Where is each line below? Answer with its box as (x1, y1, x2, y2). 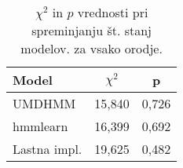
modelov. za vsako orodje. (20, 39, 163, 57)
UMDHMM (13, 94, 76, 112)
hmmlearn (13, 117, 68, 135)
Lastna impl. (13, 140, 82, 158)
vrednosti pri (77, 3, 148, 21)
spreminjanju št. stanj (31, 21, 152, 39)
